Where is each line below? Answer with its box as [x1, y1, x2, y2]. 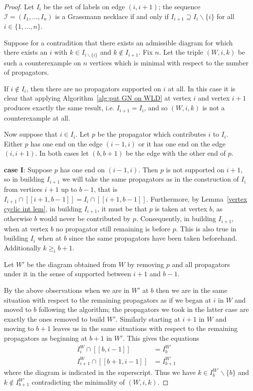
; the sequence [158, 1, 200, 11]
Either [4, 138, 23, 148]
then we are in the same [156, 285, 228, 295]
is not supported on [166, 164, 224, 174]
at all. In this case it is [168, 83, 235, 93]
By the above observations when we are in [4, 285, 129, 295]
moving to [4, 323, 34, 333]
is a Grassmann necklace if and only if [55, 11, 169, 21]
